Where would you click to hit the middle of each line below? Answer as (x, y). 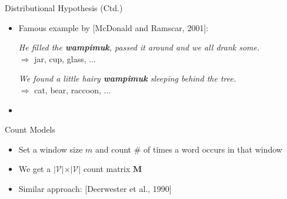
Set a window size (51, 149)
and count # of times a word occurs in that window (188, 149)
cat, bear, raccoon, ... (73, 90)
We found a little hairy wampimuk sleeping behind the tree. (127, 78)
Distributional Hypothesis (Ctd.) (64, 8)
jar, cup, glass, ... (65, 58)
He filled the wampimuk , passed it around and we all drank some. (139, 47)
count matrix (107, 169)
